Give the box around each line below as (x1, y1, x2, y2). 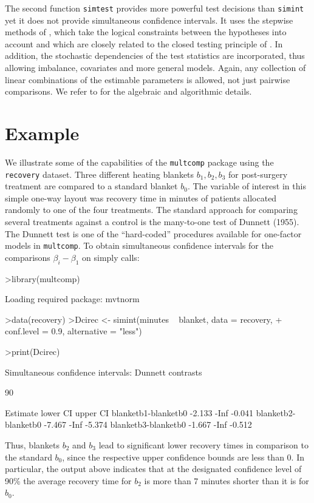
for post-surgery (228, 167, 288, 180)
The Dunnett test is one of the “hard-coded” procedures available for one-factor (5, 227, 302, 240)
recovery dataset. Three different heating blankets (5, 167, 194, 180)
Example (5, 121, 80, 145)
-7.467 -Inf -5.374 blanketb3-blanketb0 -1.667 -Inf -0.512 (44, 418, 252, 431)
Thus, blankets (5, 439, 60, 451)
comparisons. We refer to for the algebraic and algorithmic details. (5, 85, 252, 98)
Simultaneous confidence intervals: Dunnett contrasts (5, 365, 202, 378)
